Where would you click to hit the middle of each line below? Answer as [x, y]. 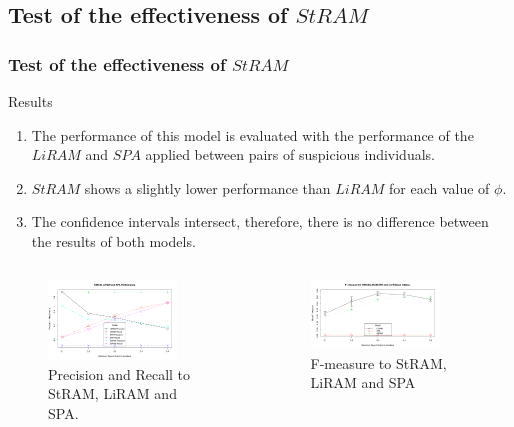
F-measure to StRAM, [378, 362]
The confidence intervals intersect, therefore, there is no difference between [260, 221]
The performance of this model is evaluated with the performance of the [252, 134]
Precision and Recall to [119, 373]
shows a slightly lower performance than [207, 187]
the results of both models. [113, 240]
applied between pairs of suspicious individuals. [290, 154]
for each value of [439, 187]
